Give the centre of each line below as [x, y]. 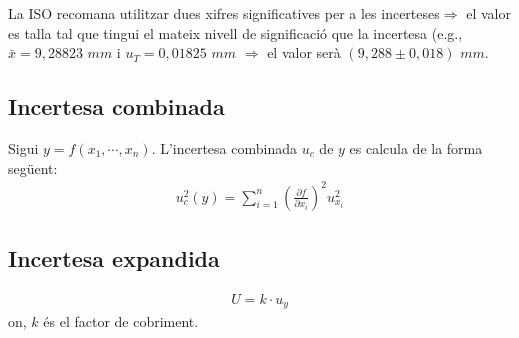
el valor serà [304, 52]
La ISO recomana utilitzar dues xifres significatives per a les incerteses [224, 13]
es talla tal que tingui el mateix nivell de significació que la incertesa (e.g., [235, 32]
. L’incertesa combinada [224, 147]
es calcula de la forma [416, 147]
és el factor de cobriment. [121, 321]
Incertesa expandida [114, 258]
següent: [33, 167]
